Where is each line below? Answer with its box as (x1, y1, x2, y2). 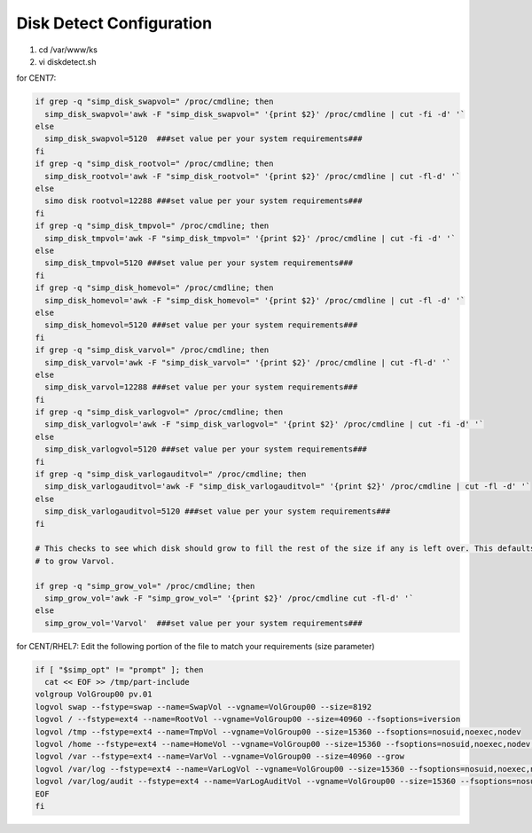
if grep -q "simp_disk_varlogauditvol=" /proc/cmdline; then (35, 469, 307, 479)
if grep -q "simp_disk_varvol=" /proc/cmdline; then (35, 345, 270, 355)
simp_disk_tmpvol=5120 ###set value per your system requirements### (44, 258, 354, 268)
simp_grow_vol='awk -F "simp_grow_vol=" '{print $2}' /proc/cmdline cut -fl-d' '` (44, 593, 414, 603)
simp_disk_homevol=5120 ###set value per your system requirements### (44, 320, 358, 330)
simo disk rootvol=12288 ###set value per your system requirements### (44, 196, 363, 206)
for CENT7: (16, 73, 57, 83)
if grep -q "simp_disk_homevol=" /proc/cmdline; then (35, 283, 274, 293)
